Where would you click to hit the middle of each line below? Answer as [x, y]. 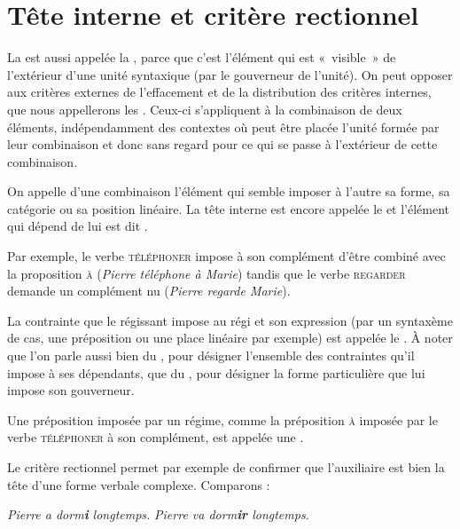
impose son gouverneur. [71, 390]
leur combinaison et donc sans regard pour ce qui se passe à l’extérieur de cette [222, 144]
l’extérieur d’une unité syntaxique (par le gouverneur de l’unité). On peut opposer [230, 74]
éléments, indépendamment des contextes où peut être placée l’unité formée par [223, 126]
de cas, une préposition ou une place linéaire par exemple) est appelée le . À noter [230, 338]
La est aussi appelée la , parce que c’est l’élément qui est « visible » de [202, 57]
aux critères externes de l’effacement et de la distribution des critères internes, [219, 92]
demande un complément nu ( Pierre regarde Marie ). [149, 291]
